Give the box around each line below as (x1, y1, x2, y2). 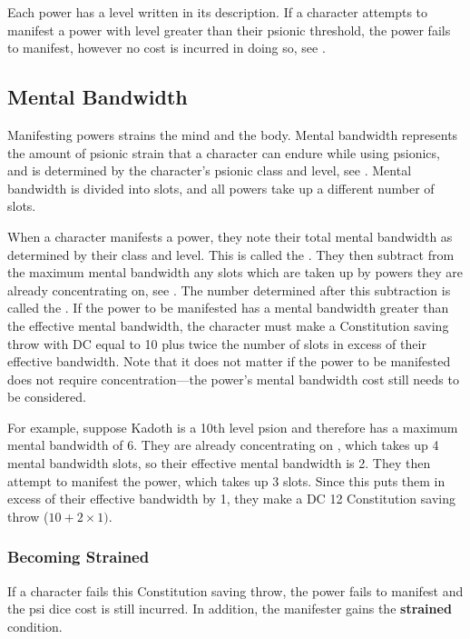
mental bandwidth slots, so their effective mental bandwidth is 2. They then (7, 454, 431, 473)
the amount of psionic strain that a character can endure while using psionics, (7, 143, 440, 162)
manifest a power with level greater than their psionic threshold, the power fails (7, 20, 451, 39)
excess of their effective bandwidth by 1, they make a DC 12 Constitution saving (7, 489, 456, 508)
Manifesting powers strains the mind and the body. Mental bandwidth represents (7, 125, 458, 144)
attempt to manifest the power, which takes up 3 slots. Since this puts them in (7, 471, 446, 490)
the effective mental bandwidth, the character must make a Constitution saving (7, 315, 449, 334)
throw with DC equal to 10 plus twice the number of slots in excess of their (7, 334, 426, 353)
